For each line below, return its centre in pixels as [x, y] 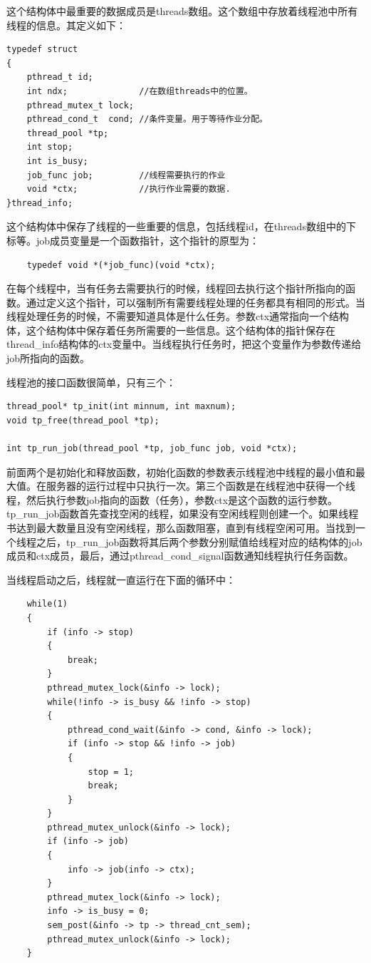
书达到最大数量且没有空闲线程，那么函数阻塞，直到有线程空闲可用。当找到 [181, 527]
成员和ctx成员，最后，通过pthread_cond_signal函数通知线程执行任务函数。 [180, 556]
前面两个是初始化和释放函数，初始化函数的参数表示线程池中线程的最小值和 [181, 472]
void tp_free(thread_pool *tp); [83, 420]
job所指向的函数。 [48, 358]
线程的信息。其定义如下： [66, 25]
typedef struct [42, 50]
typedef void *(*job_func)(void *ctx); [121, 265]
